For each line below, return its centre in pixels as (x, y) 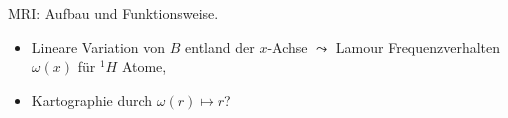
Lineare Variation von (98, 46)
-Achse (287, 46)
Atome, (144, 66)
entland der (220, 46)
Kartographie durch (92, 99)
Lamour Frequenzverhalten (418, 46)
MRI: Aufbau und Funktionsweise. (113, 13)
